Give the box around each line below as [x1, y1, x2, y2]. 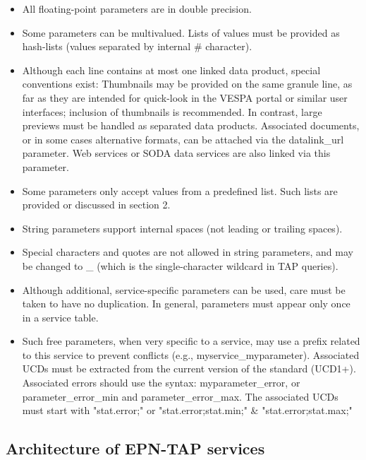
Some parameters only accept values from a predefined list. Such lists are [22, 183, 338, 198]
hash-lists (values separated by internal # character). [22, 39, 252, 54]
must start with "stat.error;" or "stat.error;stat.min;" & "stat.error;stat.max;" [22, 403, 353, 418]
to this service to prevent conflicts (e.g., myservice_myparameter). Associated [22, 347, 360, 362]
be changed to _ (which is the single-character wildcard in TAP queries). [22, 258, 338, 273]
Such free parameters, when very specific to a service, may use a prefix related [22, 334, 360, 348]
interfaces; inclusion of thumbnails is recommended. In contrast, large [22, 104, 322, 119]
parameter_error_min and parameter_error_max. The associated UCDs [22, 389, 338, 403]
